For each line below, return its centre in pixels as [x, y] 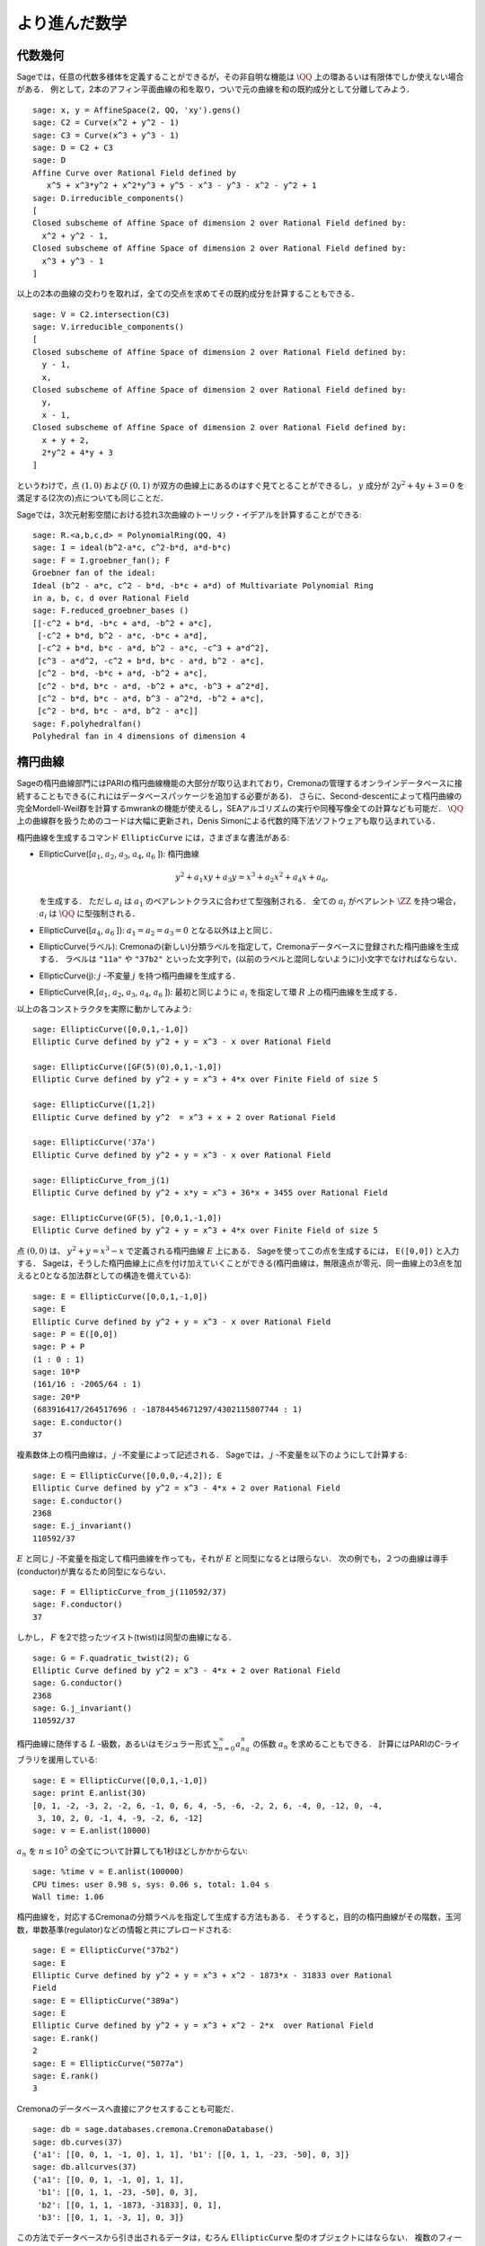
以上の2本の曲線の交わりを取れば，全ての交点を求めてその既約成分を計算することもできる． [188, 294]
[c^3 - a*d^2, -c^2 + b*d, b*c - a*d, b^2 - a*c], [151, 661]
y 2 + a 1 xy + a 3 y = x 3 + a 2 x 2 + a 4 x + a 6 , [252, 878]
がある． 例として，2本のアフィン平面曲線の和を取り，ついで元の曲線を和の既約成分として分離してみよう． [216, 89]
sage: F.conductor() [78, 1605]
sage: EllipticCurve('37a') [94, 1142]
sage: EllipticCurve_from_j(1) [101, 1180]
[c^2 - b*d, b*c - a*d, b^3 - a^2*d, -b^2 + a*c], [151, 699]
